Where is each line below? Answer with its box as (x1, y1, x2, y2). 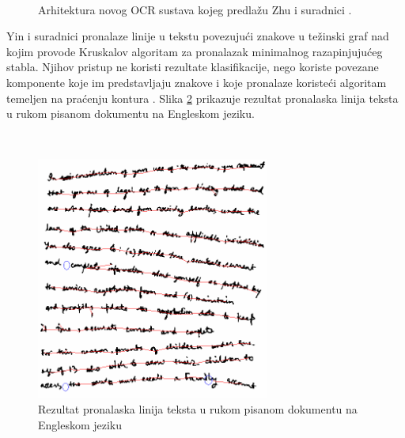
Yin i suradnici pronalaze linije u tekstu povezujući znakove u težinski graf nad (6, 28, 389, 44)
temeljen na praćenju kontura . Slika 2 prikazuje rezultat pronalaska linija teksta (6, 89, 399, 106)
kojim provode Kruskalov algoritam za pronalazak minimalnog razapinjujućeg (6, 43, 383, 59)
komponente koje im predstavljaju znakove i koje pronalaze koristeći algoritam (6, 74, 387, 90)
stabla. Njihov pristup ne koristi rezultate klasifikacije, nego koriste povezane (6, 59, 379, 75)
